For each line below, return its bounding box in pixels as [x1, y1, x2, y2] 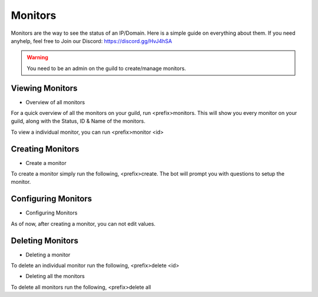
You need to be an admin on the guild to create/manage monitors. [26, 65, 187, 72]
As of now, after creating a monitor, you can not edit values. [11, 220, 156, 227]
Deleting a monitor [25, 251, 71, 258]
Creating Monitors [11, 144, 79, 154]
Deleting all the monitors [25, 273, 85, 280]
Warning [26, 54, 48, 61]
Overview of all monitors [25, 98, 85, 105]
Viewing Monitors [11, 83, 78, 93]
